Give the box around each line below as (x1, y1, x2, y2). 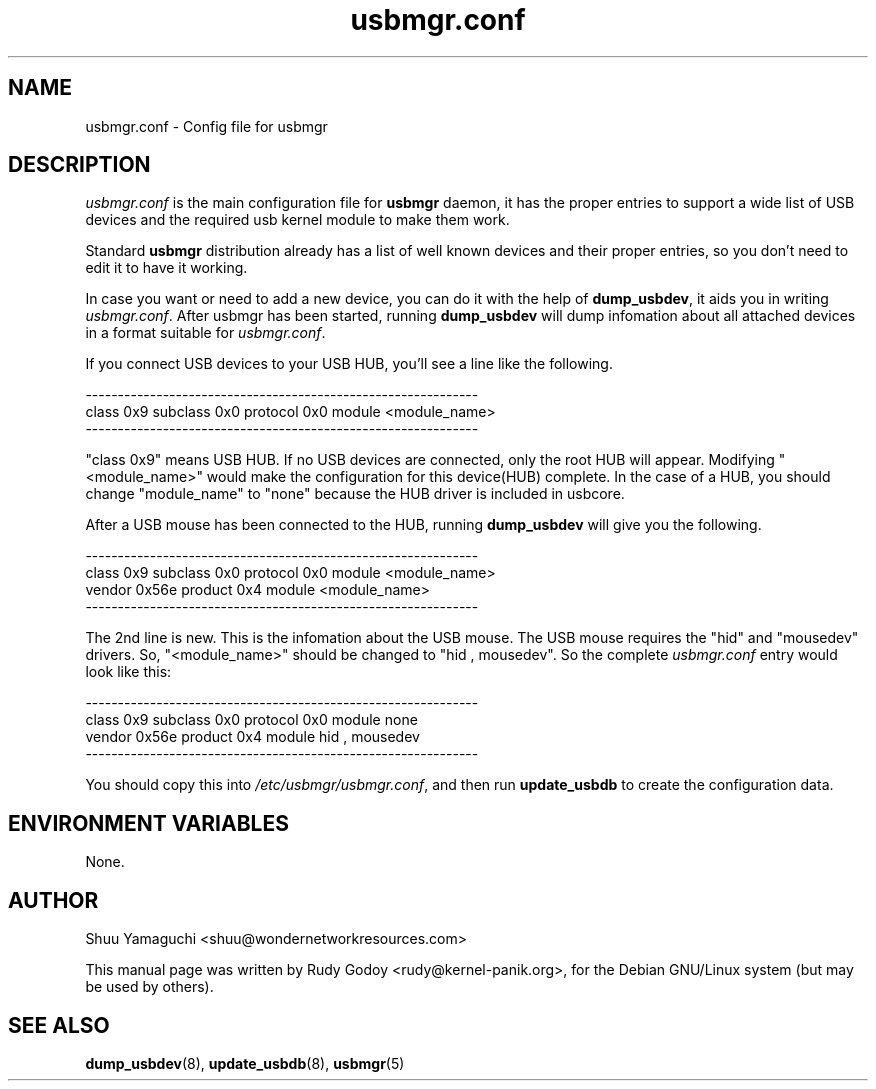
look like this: (85, 663, 172, 681)
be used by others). (85, 978, 214, 996)
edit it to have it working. (85, 259, 248, 277)
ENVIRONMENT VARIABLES (8, 810, 289, 836)
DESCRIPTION (8, 152, 151, 178)
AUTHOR (8, 887, 99, 913)
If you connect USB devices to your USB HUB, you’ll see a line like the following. (85, 355, 613, 373)
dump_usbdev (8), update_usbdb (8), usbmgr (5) (85, 1054, 405, 1072)
